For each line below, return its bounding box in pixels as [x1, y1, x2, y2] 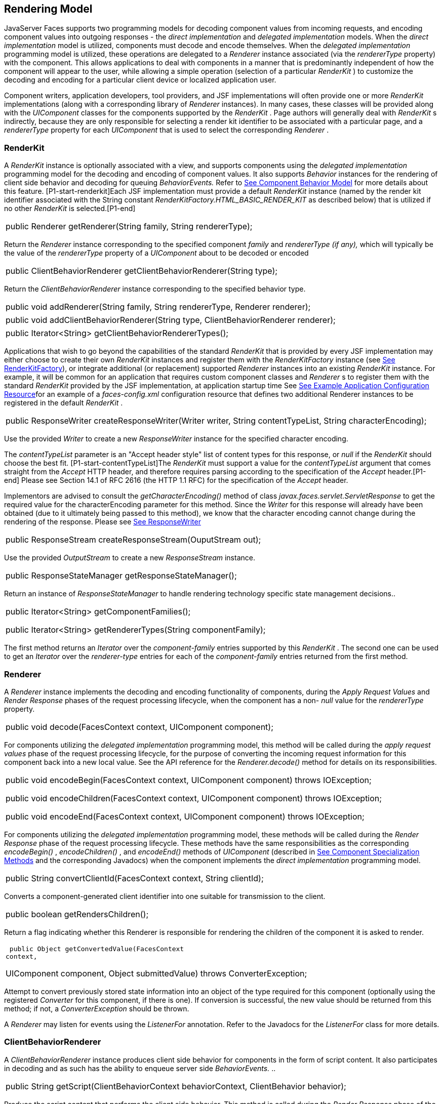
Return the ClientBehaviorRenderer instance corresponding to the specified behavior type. [4, 284, 306, 294]
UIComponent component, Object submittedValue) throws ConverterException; [6, 968, 307, 978]
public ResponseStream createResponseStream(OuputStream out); [6, 535, 261, 545]
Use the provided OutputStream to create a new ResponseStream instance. [4, 553, 255, 562]
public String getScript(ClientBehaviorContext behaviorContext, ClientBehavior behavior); [6, 1081, 346, 1091]
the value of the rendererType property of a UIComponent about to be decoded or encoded [4, 249, 309, 258]
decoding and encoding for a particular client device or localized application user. [4, 75, 276, 85]
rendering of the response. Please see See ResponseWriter [4, 517, 201, 526]
